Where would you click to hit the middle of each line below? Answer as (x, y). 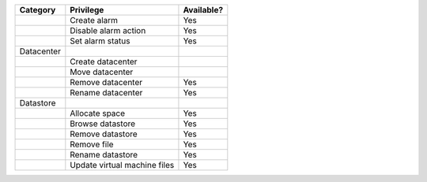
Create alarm (94, 20)
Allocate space (98, 113)
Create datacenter (104, 61)
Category (38, 10)
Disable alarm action (108, 30)
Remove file (92, 144)
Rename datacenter (106, 93)
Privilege (87, 10)
